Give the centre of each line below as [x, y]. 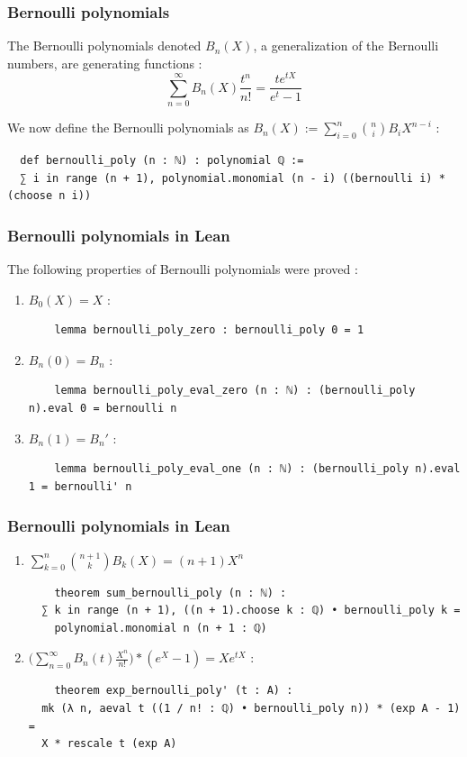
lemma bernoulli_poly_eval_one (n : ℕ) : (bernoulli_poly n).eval [257, 469]
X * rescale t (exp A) [109, 744]
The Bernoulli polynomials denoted [104, 46]
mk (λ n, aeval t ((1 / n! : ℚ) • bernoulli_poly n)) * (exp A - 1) [251, 709]
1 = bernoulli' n [80, 486]
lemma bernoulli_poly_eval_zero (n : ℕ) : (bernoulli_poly [235, 391]
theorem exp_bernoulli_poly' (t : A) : [174, 691]
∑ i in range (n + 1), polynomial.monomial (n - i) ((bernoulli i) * [233, 178]
